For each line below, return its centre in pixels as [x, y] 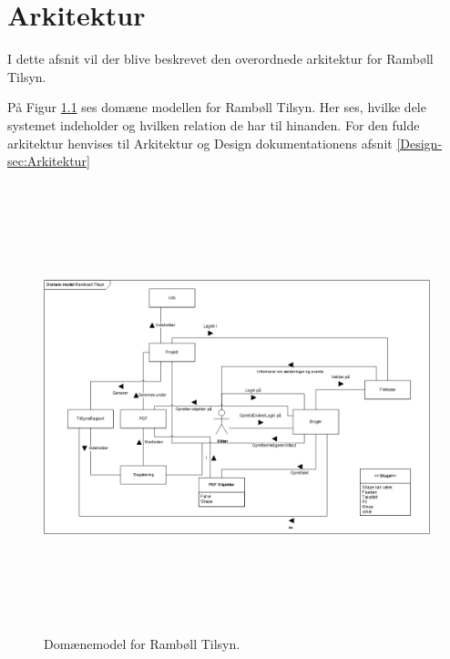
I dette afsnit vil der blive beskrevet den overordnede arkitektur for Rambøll [220, 59]
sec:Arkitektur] [49, 161]
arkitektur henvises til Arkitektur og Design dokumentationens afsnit [200, 143]
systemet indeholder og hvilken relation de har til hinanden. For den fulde [214, 124]
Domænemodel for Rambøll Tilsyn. [142, 643]
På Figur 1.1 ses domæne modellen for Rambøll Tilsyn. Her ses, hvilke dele [217, 107]
